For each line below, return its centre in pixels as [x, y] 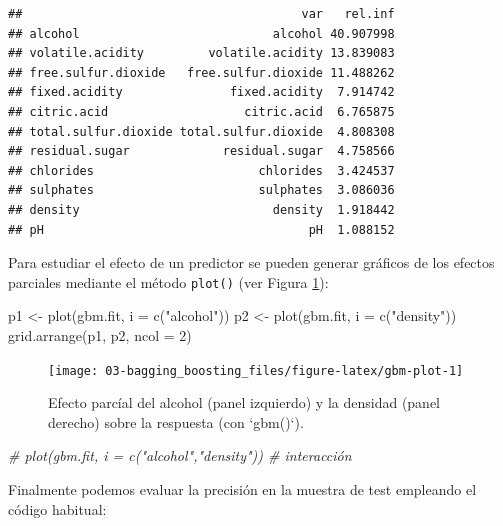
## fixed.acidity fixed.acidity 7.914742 [201, 92]
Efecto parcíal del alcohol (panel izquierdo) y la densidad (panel [244, 402]
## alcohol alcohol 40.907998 [201, 33]
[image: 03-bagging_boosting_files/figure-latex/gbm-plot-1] [256, 370]
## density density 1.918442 [201, 209]
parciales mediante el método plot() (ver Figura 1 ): [168, 281]
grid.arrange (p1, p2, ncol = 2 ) [100, 334]
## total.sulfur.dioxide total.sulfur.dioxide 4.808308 [201, 131]
